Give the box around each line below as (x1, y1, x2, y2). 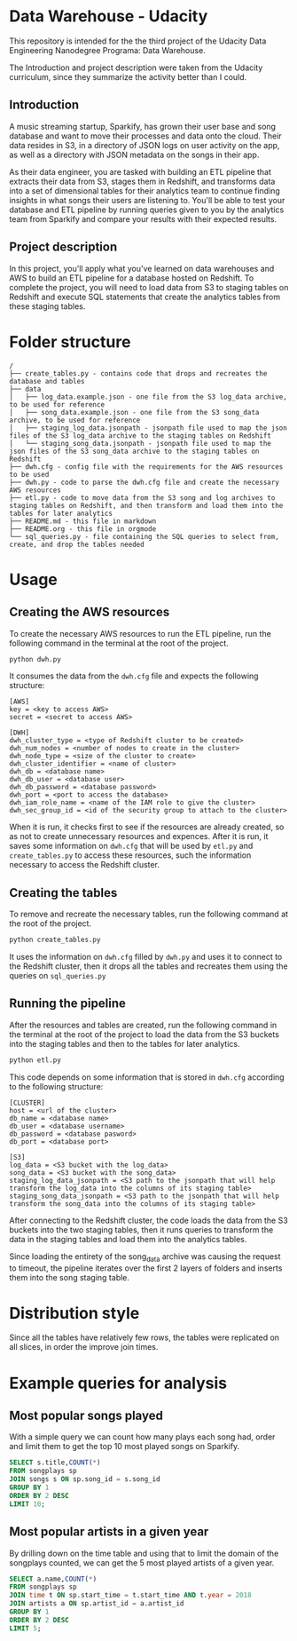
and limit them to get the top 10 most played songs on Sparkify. (9, 1441, 240, 1452)
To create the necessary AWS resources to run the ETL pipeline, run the (9, 628, 272, 638)
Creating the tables (9, 885, 118, 900)
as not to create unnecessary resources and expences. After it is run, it (9, 831, 269, 842)
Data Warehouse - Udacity (9, 6, 208, 27)
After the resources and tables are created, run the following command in (9, 1019, 277, 1030)
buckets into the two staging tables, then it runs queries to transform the (9, 1224, 274, 1235)
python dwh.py (9, 654, 62, 663)
